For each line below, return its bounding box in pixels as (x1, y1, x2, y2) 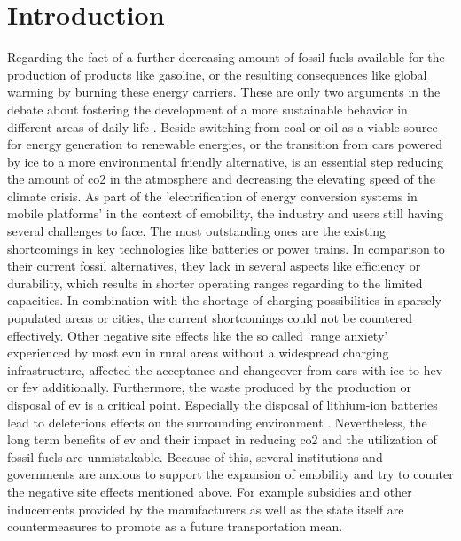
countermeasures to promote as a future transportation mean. (7, 517, 343, 536)
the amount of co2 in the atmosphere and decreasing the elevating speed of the (7, 169, 435, 188)
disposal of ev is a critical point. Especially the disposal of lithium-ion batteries (7, 396, 438, 413)
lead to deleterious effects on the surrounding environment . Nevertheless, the (7, 412, 427, 431)
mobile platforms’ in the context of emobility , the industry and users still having (7, 204, 444, 223)
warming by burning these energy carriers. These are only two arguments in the (7, 82, 441, 101)
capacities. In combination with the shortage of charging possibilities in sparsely (7, 291, 441, 310)
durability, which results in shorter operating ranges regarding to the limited (7, 273, 423, 292)
